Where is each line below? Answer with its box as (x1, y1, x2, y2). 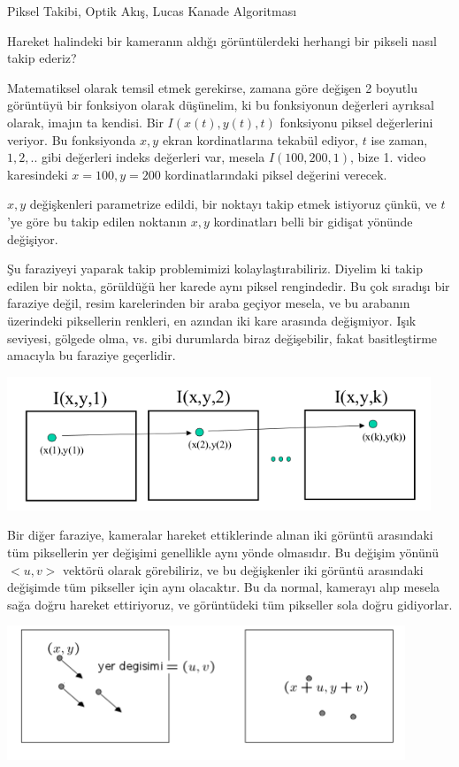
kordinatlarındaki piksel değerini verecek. (164, 165, 387, 183)
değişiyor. (7, 229, 58, 248)
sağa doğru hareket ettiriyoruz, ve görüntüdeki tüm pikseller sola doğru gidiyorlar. (7, 594, 453, 613)
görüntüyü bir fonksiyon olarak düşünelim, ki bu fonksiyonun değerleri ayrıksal (7, 96, 434, 114)
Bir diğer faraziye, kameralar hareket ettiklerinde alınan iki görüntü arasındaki (7, 525, 433, 544)
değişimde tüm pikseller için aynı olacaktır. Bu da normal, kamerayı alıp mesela (7, 578, 440, 596)
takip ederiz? (7, 49, 77, 67)
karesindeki (7, 165, 68, 183)
